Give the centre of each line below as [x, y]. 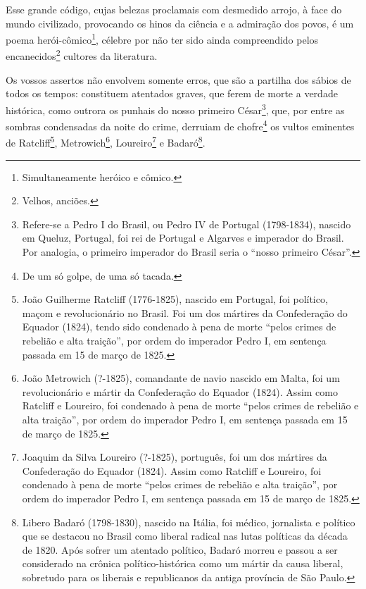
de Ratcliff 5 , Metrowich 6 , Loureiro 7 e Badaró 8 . [106, 142]
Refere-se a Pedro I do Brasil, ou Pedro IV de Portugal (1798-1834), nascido [187, 224]
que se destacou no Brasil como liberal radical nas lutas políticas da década [185, 536]
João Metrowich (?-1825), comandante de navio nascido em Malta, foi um [181, 378]
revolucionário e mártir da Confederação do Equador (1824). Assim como [180, 391]
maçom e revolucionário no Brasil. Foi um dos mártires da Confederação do [185, 312]
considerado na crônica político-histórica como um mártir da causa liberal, [183, 563]
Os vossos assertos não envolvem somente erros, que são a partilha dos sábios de [178, 79]
